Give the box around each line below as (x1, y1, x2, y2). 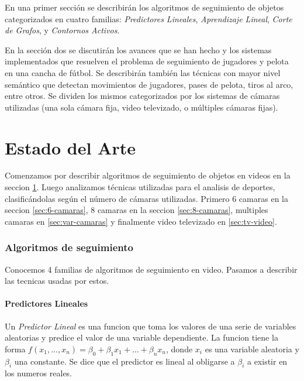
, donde (166, 342, 193, 355)
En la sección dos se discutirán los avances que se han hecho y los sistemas (5, 43, 272, 56)
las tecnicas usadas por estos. (5, 274, 109, 287)
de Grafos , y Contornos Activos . (5, 24, 120, 36)
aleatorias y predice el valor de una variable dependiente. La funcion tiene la (5, 331, 278, 344)
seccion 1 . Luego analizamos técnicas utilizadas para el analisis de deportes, (5, 181, 275, 193)
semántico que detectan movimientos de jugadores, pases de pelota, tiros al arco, (5, 78, 293, 90)
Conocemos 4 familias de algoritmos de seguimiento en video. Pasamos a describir (5, 263, 298, 275)
